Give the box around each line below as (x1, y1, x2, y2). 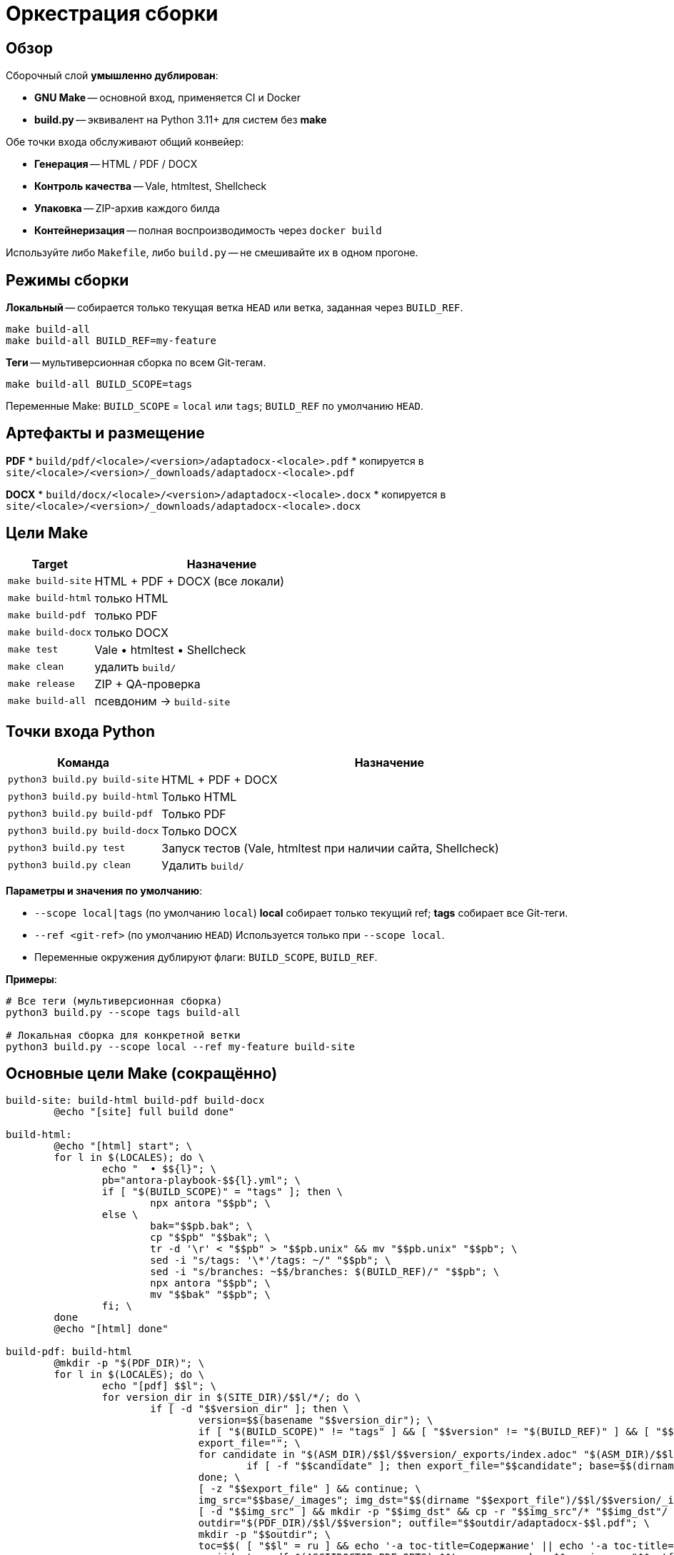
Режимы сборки (6, 271, 129, 289)
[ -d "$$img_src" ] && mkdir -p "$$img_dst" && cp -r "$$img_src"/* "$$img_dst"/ (198, 1506, 668, 1518)
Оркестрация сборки (6, 1, 218, 26)
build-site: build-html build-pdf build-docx (6, 1094, 265, 1107)
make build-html (8, 593, 92, 604)
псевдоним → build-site (94, 693, 231, 708)
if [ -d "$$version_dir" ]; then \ (150, 1403, 349, 1415)
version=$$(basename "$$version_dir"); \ (198, 1414, 433, 1426)
